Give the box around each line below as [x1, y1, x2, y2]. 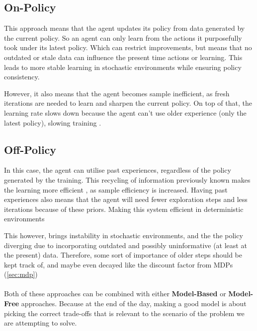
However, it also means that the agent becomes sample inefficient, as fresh [4, 88, 230, 98]
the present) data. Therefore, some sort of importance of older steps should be [4, 250, 243, 260]
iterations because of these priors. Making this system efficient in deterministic [4, 203, 244, 214]
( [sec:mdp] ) [4, 269, 38, 279]
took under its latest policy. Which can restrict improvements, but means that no [4, 42, 252, 53]
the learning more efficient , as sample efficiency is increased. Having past [4, 184, 228, 195]
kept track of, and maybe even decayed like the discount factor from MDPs [4, 259, 233, 269]
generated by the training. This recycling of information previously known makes [4, 174, 251, 185]
